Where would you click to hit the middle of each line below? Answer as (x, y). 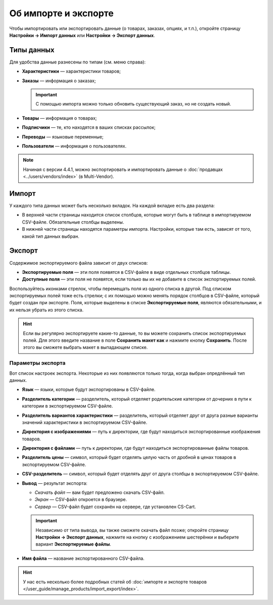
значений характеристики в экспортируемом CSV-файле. (85, 422)
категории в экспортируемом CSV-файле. (67, 406)
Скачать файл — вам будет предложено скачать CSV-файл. (100, 492)
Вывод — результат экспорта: (55, 483)
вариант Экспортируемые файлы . (73, 544)
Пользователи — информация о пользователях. (74, 146)
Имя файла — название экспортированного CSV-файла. (83, 558)
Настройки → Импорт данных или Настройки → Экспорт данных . (82, 35)
